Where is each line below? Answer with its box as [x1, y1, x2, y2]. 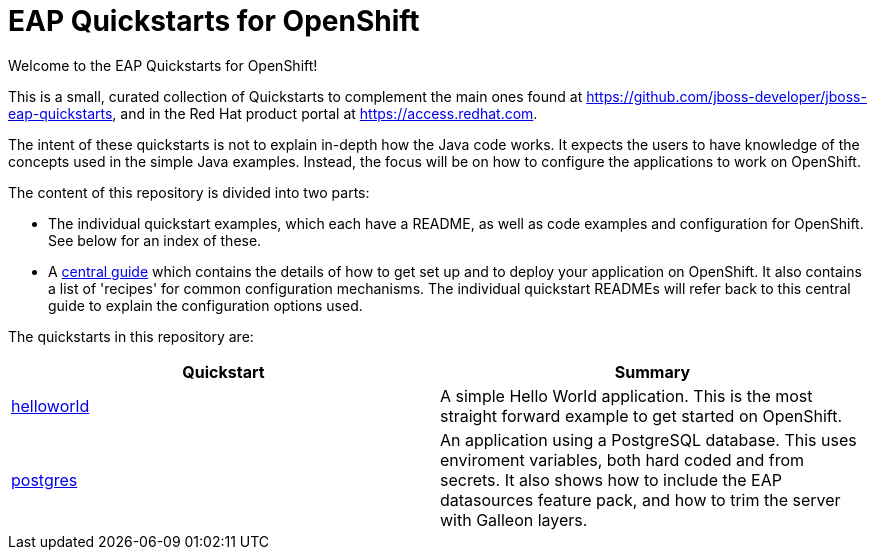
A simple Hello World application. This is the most [440, 385, 813, 406]
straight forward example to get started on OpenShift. [440, 405, 843, 426]
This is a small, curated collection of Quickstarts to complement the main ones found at [8, 87, 583, 105]
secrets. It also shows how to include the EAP [440, 469, 782, 490]
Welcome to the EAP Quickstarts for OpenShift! [8, 56, 318, 74]
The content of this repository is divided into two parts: [8, 183, 370, 201]
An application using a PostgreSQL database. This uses [440, 429, 857, 450]
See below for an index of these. [48, 231, 262, 249]
